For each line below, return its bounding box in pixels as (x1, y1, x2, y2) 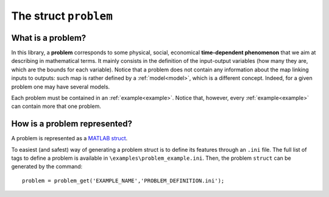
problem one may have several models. (11, 83, 110, 90)
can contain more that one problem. (11, 102, 102, 110)
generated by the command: (11, 163, 83, 170)
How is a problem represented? (11, 119, 133, 129)
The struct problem (11, 9, 113, 23)
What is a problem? (11, 32, 87, 43)
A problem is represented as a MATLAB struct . (11, 135, 128, 142)
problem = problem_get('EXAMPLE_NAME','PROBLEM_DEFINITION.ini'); (22, 177, 225, 184)
